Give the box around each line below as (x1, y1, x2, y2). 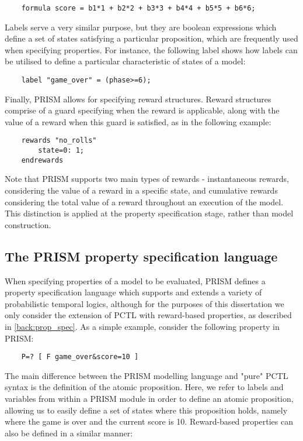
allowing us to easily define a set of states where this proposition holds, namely (5, 404, 288, 416)
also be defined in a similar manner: (5, 426, 133, 439)
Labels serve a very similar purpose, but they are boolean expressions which (5, 20, 277, 33)
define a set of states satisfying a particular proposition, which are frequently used (5, 32, 298, 44)
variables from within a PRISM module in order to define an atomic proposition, (5, 392, 294, 405)
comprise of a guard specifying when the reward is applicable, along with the (5, 104, 280, 116)
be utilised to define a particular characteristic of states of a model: (5, 55, 246, 67)
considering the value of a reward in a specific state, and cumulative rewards (5, 184, 278, 197)
